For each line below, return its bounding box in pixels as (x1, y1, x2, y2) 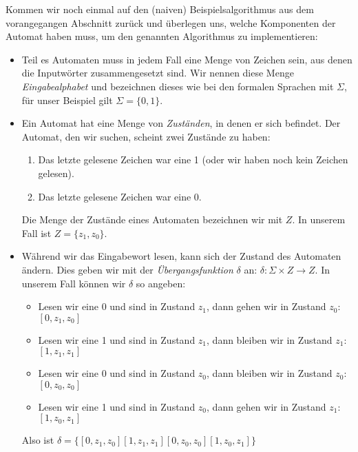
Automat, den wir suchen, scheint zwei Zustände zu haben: (21, 129, 271, 143)
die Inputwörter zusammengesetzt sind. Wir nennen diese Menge (21, 65, 294, 80)
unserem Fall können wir (21, 276, 126, 290)
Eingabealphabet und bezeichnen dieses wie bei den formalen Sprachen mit (21, 79, 334, 93)
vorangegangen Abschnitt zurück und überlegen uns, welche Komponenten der (6, 15, 336, 30)
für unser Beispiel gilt (21, 92, 113, 107)
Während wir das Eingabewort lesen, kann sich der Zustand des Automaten (21, 249, 341, 263)
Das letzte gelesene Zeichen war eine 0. (38, 189, 202, 203)
